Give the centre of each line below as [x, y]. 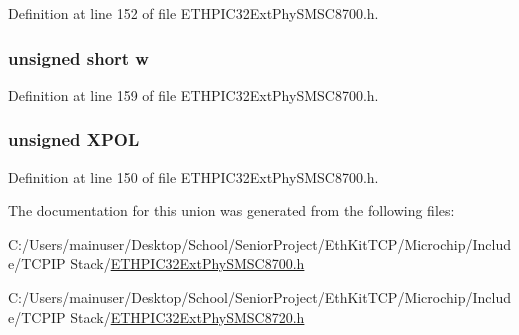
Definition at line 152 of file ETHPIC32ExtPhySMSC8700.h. [193, 13]
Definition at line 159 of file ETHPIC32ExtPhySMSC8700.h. [193, 94]
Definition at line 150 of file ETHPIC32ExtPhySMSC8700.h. [193, 176]
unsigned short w [78, 57]
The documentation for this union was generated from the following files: [231, 210]
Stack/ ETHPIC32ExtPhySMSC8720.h [187, 316]
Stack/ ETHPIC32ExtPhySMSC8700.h [187, 263]
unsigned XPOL [74, 139]
